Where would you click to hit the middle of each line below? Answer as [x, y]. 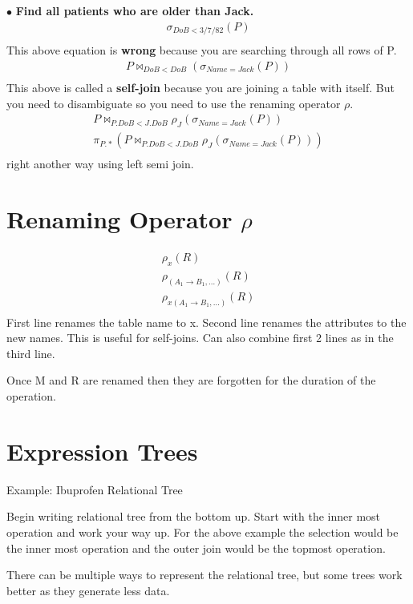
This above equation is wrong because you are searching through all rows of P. [202, 50]
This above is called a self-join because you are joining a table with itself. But [200, 88]
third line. [31, 353]
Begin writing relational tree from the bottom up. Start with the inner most [194, 516]
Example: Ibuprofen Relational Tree [95, 489]
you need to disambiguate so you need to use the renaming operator [174, 103]
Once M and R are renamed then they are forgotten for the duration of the [191, 380]
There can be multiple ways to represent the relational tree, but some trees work [204, 575]
